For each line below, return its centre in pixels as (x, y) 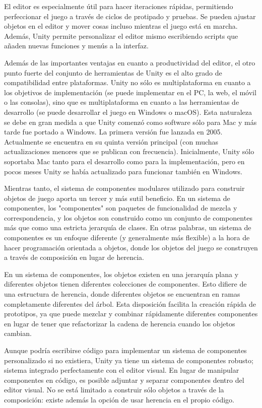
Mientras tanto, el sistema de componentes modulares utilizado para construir (124, 188)
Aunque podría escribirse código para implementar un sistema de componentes (125, 350)
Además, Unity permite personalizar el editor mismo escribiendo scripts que (121, 36)
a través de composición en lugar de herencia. (74, 257)
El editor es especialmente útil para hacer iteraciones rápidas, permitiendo (119, 6)
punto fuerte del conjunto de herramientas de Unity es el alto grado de (113, 72)
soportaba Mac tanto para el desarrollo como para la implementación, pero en (124, 161)
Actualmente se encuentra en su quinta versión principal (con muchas (111, 141)
